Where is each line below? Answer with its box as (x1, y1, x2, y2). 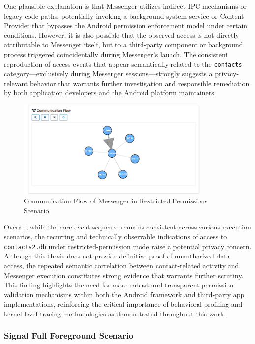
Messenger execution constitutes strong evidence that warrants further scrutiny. (4, 270, 244, 280)
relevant (4, 78, 28, 88)
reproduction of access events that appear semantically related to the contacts (4, 58, 242, 69)
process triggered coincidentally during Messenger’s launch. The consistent (4, 49, 228, 59)
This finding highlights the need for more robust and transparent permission (4, 280, 234, 290)
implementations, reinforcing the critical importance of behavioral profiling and (4, 299, 243, 309)
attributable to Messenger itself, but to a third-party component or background (4, 39, 243, 50)
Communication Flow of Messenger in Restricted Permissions (24, 196, 208, 206)
